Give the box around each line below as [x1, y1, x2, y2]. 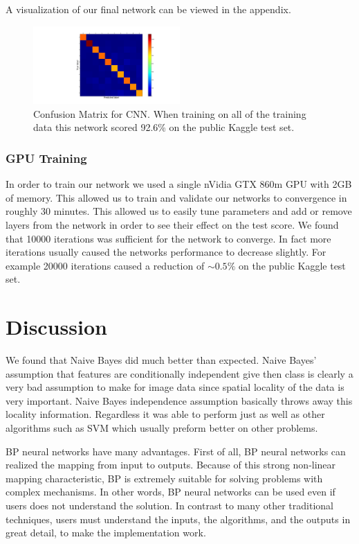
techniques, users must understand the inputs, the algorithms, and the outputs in [6, 511, 351, 526]
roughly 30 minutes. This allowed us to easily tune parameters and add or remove [6, 204, 352, 218]
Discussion [6, 313, 107, 341]
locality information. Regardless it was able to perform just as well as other [6, 407, 325, 421]
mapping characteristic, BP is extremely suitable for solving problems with [6, 471, 323, 485]
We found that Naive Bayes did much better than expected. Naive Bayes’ [6, 353, 317, 367]
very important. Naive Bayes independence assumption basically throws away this [6, 393, 353, 407]
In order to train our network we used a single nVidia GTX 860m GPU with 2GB [6, 177, 352, 191]
